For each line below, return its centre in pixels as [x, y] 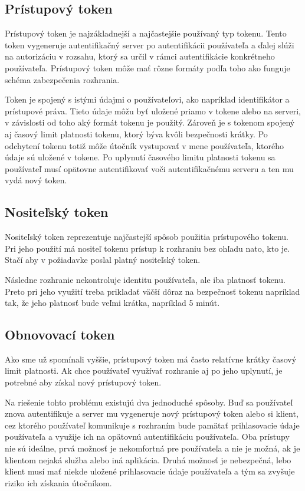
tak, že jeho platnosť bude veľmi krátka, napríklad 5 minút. [112, 303]
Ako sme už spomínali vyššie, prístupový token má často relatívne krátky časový [151, 359]
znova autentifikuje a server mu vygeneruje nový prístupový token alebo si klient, [152, 413]
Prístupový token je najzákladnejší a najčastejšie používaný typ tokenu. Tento [146, 33]
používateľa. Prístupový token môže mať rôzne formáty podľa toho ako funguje [147, 67]
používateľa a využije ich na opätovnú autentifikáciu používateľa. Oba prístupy [147, 436]
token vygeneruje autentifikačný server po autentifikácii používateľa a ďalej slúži [150, 45]
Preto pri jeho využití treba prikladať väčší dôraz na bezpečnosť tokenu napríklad [152, 291]
